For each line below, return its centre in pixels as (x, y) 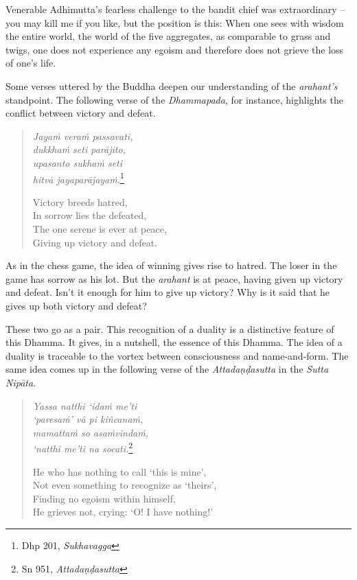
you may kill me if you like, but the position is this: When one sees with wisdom (175, 22)
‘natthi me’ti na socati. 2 (83, 447)
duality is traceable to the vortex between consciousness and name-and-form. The (177, 355)
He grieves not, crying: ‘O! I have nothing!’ (123, 512)
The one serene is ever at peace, (100, 228)
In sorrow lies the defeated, (90, 215)
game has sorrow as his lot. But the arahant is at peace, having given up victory (174, 278)
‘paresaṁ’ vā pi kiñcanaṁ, (88, 419)
